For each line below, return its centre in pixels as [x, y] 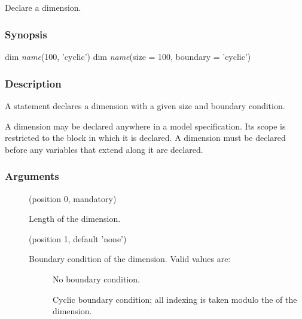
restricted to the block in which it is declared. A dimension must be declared [145, 138]
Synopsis [26, 34]
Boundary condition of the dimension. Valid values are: [130, 259]
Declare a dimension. [43, 7]
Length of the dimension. [75, 219]
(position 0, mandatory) [73, 198]
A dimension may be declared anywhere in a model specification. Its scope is [145, 126]
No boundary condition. [96, 279]
